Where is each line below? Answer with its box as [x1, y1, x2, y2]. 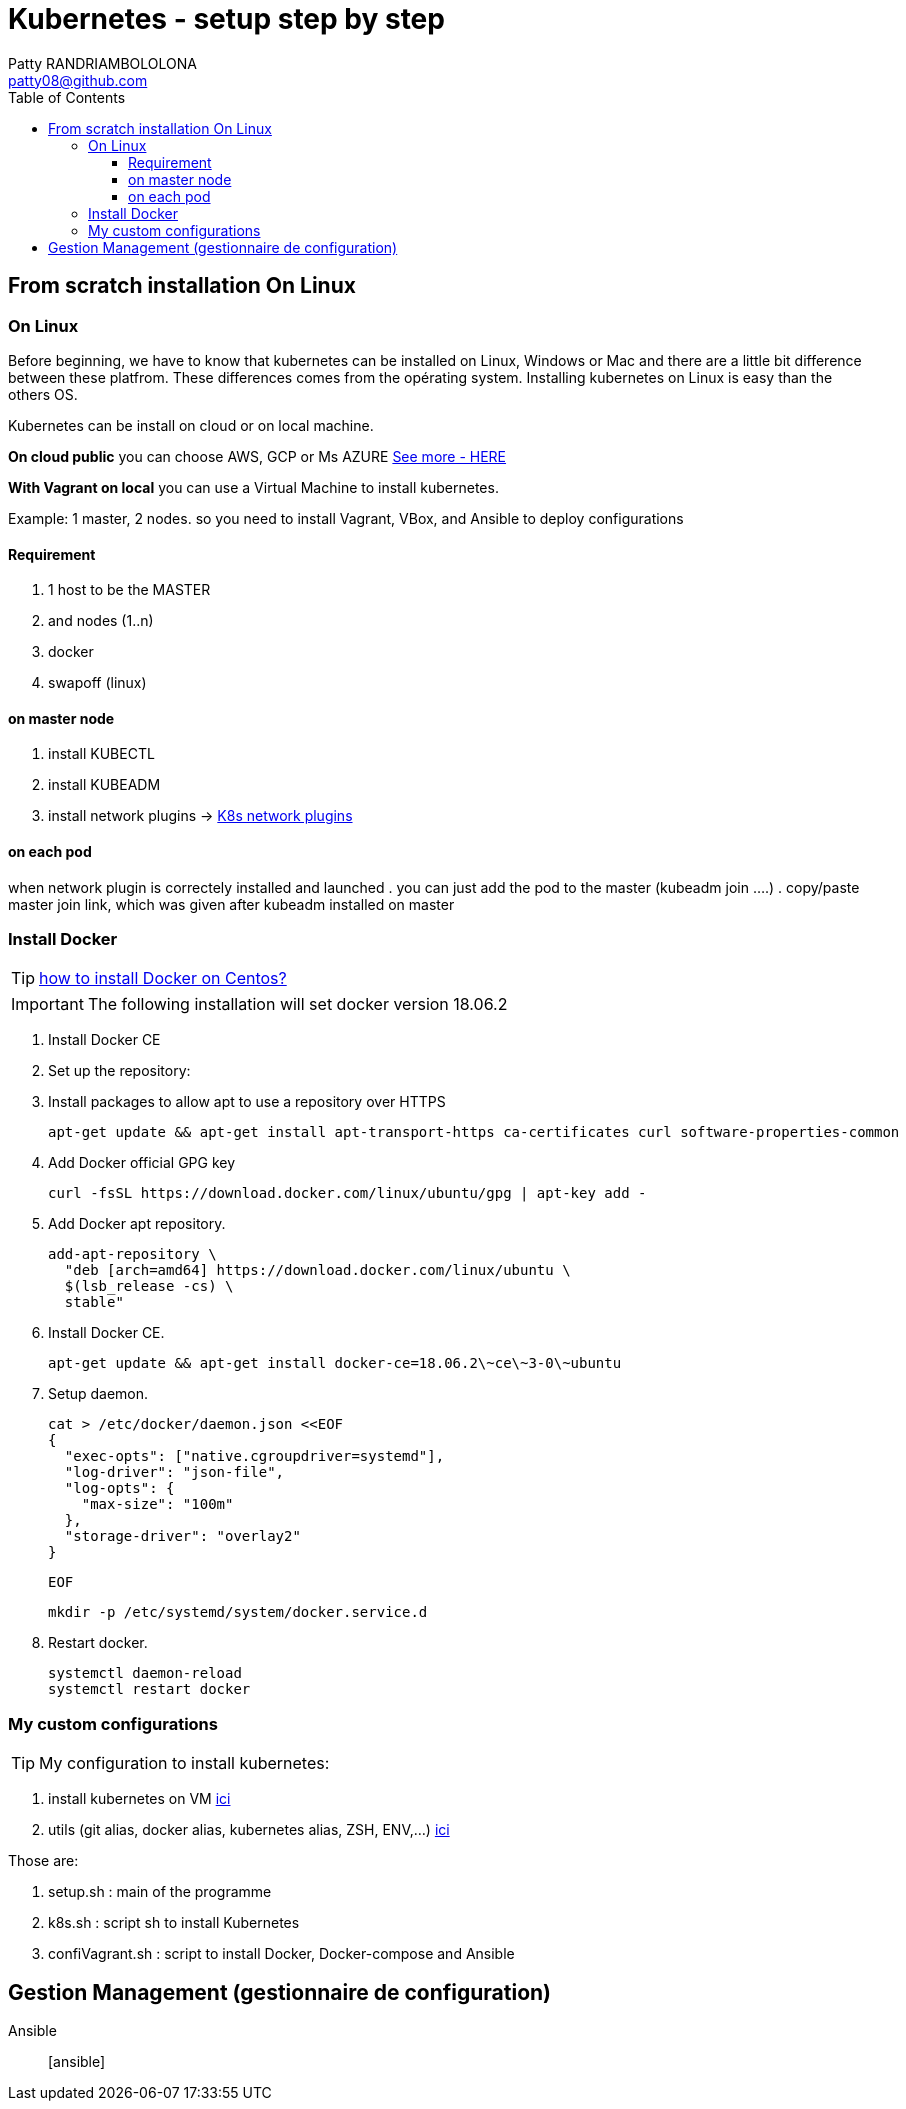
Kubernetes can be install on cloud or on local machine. [8, 416, 374, 434]
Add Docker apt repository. [48, 1215, 226, 1233]
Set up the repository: [48, 1062, 191, 1080]
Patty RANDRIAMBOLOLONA [8, 54, 197, 72]
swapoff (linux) [48, 674, 147, 692]
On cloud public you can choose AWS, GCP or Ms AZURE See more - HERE [8, 447, 507, 465]
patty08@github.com [8, 71, 148, 89]
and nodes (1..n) [48, 612, 154, 630]
